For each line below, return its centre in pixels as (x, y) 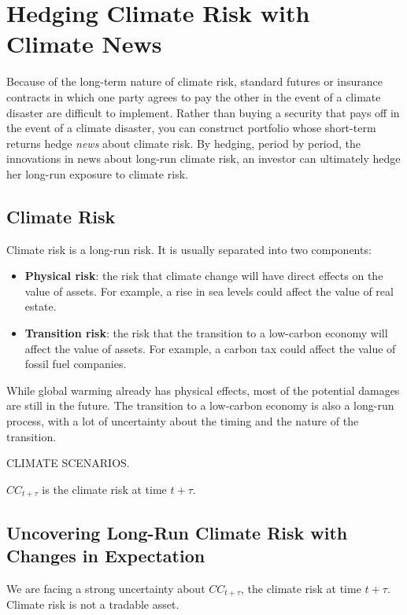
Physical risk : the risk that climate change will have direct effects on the (204, 276)
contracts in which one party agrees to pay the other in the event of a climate (194, 96)
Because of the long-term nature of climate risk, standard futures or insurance (195, 81)
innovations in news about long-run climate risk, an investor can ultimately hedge (203, 158)
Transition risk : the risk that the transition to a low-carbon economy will (206, 333)
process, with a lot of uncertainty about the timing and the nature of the (183, 421)
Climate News (84, 44)
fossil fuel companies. (76, 364)
